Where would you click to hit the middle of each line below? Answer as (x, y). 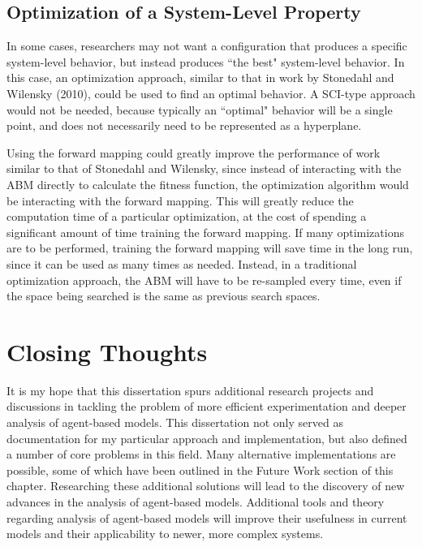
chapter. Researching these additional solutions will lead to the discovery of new (206, 486)
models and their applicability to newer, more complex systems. (165, 534)
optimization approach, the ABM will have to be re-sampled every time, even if (204, 280)
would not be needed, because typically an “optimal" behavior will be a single (200, 109)
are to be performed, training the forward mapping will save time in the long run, (210, 248)
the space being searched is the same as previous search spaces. (164, 296)
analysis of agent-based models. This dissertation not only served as (175, 422)
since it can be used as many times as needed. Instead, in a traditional (182, 263)
